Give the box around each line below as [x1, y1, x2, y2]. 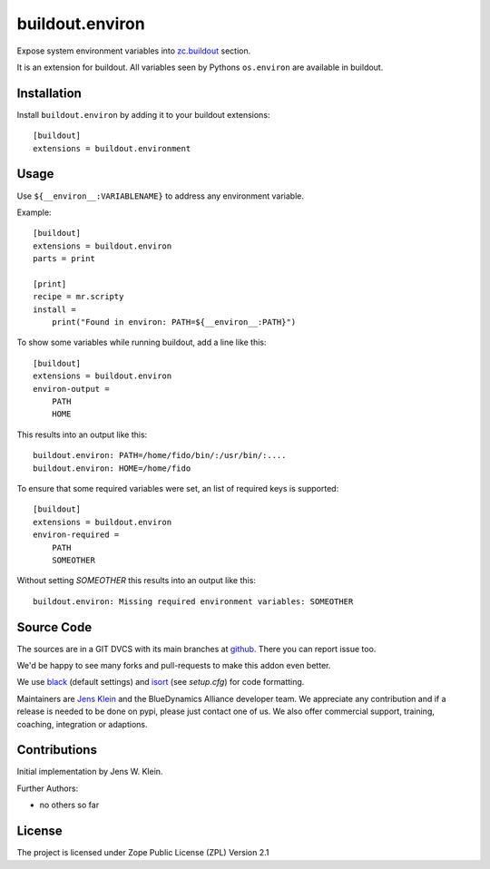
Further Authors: [16, 783, 79, 794]
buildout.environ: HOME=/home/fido [33, 463, 191, 474]
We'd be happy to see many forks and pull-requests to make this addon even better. [16, 659, 331, 670]
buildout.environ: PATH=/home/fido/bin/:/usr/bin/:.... [33, 450, 287, 461]
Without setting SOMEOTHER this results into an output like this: [16, 575, 256, 586]
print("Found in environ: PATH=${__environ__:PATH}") [51, 317, 297, 327]
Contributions [16, 742, 97, 757]
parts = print [33, 254, 95, 264]
